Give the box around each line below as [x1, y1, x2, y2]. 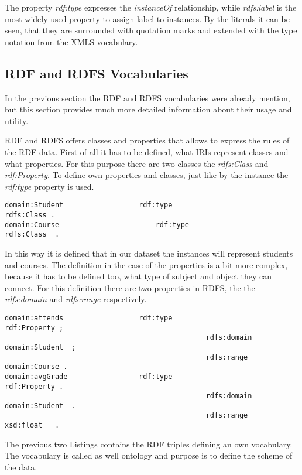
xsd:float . [5, 421, 60, 430]
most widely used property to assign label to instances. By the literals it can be [5, 12, 290, 25]
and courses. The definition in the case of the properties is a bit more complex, [5, 258, 288, 271]
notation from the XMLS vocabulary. [5, 35, 138, 47]
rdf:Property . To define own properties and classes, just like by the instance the [5, 169, 289, 181]
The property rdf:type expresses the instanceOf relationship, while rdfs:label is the [5, 1, 297, 13]
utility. [5, 114, 29, 127]
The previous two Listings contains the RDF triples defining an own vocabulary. [5, 438, 293, 450]
